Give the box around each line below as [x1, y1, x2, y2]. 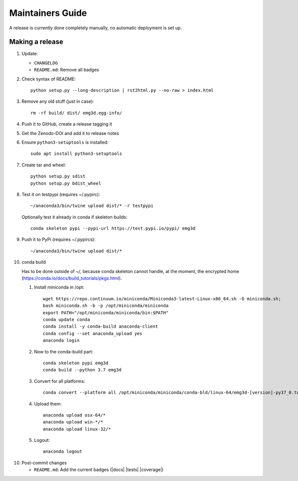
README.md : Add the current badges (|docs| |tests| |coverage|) [34, 467, 164, 473]
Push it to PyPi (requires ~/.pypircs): [21, 236, 96, 243]
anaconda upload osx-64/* [43, 412, 106, 418]
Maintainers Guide [9, 7, 87, 18]
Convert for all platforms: [34, 378, 85, 384]
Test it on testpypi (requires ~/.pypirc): [21, 191, 100, 197]
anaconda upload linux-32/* [43, 426, 111, 432]
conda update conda [43, 317, 90, 322]
